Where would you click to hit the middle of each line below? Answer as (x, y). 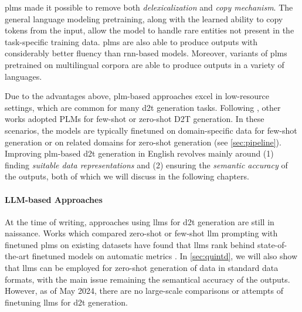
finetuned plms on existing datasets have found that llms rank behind (130, 244)
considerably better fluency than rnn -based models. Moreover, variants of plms (146, 53)
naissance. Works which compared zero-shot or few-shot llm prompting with (141, 233)
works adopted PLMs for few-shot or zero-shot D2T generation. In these (135, 119)
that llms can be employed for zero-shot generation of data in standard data (142, 268)
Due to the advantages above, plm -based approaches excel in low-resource (137, 96)
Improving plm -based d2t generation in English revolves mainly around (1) (139, 153)
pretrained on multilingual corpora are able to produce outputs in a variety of (145, 64)
